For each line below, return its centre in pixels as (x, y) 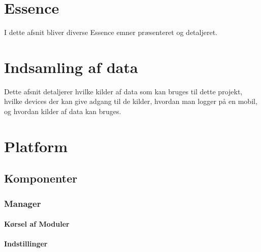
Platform (36, 146)
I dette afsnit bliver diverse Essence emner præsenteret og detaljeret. (111, 32)
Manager (23, 203)
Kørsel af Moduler (37, 224)
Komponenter (41, 178)
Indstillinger (26, 244)
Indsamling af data (71, 67)
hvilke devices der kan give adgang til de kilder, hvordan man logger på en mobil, (131, 101)
